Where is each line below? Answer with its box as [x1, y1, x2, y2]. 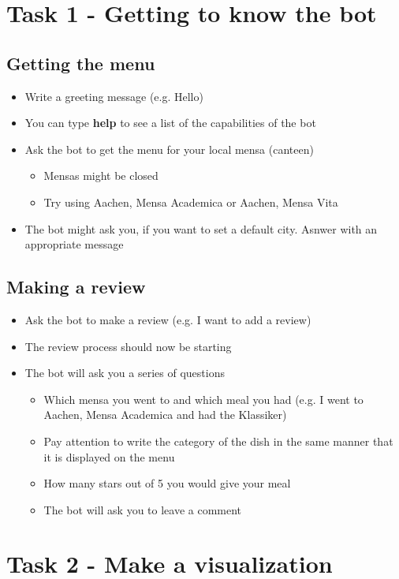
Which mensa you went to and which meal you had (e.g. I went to [43, 390, 364, 407]
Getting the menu [6, 50, 155, 75]
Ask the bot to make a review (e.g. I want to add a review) [24, 311, 311, 327]
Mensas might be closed [43, 167, 158, 184]
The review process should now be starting [24, 338, 232, 354]
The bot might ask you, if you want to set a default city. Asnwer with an [24, 220, 378, 237]
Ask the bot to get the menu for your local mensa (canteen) [24, 140, 314, 157]
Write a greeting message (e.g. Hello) [24, 88, 203, 104]
